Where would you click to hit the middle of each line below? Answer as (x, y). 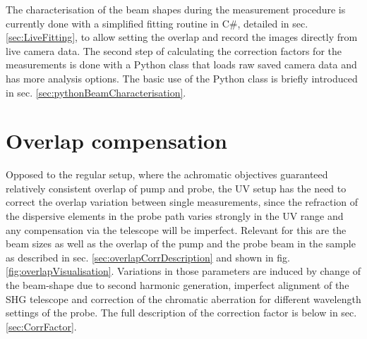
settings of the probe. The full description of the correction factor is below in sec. (181, 313)
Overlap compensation (116, 141)
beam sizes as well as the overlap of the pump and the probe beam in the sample (181, 244)
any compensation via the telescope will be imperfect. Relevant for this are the (176, 229)
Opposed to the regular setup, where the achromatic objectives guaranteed (167, 174)
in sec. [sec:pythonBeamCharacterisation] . (96, 92)
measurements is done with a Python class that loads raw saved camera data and (181, 64)
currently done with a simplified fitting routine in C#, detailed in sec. (157, 23)
